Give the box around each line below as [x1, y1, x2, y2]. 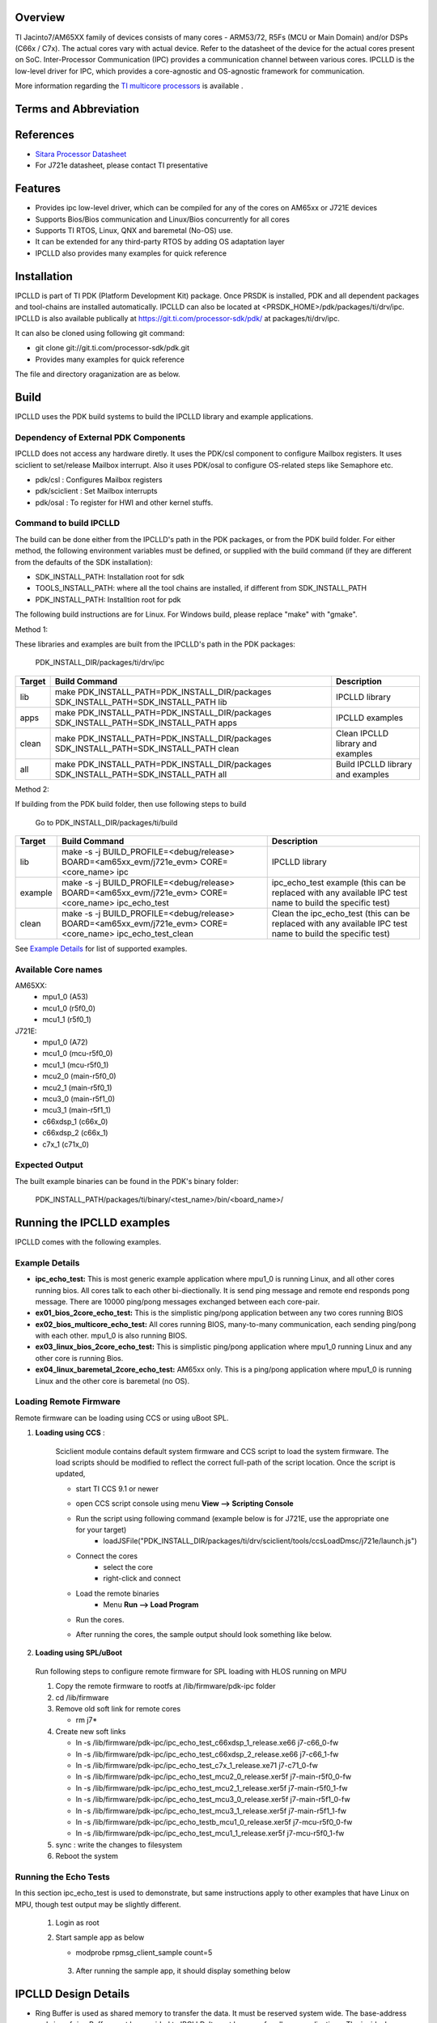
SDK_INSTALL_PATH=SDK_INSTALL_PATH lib [54, 696, 227, 707]
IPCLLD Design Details [15, 1987, 130, 2000]
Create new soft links [55, 1726, 126, 1736]
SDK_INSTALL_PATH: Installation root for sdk [35, 572, 185, 582]
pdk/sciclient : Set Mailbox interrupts [35, 486, 158, 496]
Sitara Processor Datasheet [35, 150, 127, 159]
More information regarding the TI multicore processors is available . [15, 81, 244, 91]
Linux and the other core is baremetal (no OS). [35, 1376, 190, 1385]
